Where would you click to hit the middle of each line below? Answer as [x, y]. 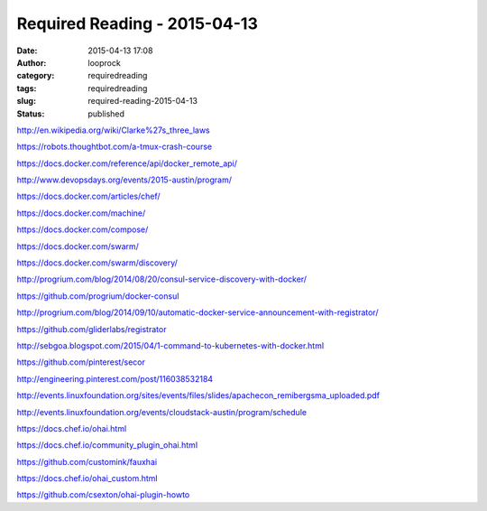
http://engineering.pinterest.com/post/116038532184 [115, 378]
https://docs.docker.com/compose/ [83, 229]
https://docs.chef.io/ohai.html [72, 428]
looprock [104, 62]
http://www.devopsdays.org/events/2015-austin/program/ [124, 180]
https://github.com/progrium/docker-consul [98, 296]
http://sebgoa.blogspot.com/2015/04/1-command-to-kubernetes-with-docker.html [170, 345]
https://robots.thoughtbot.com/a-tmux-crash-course [114, 147]
